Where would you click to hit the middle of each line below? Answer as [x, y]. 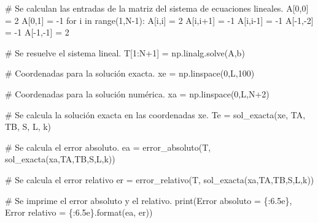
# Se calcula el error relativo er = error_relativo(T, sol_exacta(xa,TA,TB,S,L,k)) [160, 179]
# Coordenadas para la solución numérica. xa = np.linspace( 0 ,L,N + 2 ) [137, 93]
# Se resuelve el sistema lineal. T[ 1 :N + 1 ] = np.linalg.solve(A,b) [125, 52]
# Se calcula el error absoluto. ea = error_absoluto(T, [108, 147]
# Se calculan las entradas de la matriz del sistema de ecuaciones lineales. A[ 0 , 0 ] [157, 8]
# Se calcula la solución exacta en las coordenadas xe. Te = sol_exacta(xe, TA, [155, 114]
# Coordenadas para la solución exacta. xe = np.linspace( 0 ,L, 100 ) [130, 73]
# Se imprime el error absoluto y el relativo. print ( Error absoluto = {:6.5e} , [149, 200]
